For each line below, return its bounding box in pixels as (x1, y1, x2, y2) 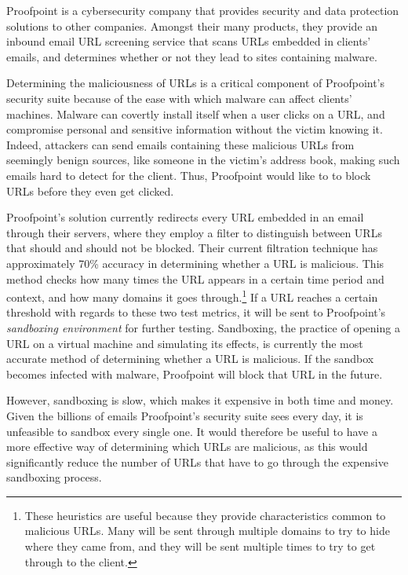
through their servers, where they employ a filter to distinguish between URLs (6, 224, 382, 240)
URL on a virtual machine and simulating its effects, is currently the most (6, 335, 363, 351)
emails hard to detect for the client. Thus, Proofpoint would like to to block (6, 167, 371, 183)
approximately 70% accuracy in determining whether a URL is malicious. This (6, 255, 384, 271)
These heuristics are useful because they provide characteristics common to (24, 507, 386, 523)
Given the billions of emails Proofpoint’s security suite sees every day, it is (6, 407, 363, 423)
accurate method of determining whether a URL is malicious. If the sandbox (6, 350, 374, 367)
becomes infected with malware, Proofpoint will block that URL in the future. (6, 365, 383, 382)
